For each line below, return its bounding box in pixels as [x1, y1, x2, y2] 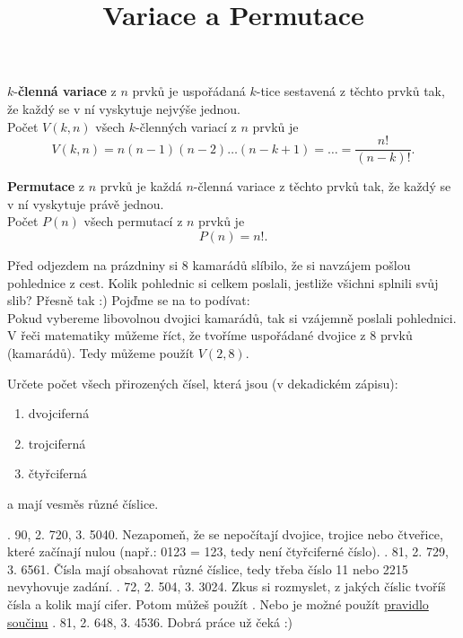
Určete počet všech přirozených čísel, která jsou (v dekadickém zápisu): [7, 373, 398, 392]
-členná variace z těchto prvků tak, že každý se [193, 177, 451, 196]
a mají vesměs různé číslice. [7, 494, 159, 512]
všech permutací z [83, 212, 183, 231]
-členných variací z [135, 117, 237, 135]
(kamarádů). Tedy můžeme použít [7, 343, 195, 362]
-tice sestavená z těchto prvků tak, [256, 82, 445, 101]
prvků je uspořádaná [132, 82, 246, 101]
